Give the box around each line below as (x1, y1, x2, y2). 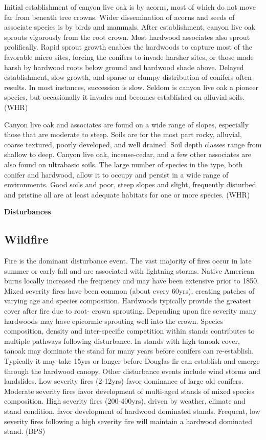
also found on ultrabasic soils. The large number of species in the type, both (4, 159, 243, 169)
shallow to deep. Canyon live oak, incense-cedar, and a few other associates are (4, 149, 252, 160)
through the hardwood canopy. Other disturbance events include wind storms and (4, 365, 261, 376)
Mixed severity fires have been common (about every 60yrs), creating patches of (4, 285, 255, 296)
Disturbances (4, 206, 51, 217)
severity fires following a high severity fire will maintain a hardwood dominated (4, 415, 252, 426)
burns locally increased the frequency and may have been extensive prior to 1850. (4, 275, 259, 286)
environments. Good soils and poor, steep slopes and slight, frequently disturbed (4, 179, 256, 190)
